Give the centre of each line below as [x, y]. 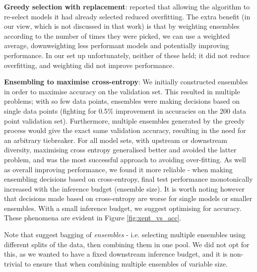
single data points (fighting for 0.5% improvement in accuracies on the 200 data [125, 110]
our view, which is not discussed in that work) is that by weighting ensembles [122, 26]
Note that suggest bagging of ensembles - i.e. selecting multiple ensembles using [125, 235]
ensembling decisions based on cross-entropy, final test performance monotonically [128, 179]
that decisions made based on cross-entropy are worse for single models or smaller [128, 198]
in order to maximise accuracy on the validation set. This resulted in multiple [122, 91]
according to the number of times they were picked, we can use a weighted [117, 35]
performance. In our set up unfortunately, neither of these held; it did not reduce [127, 55]
